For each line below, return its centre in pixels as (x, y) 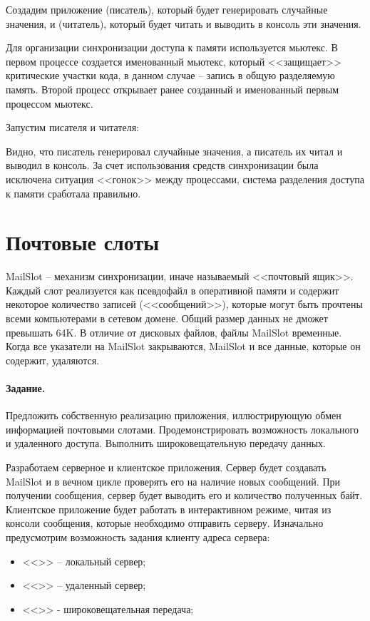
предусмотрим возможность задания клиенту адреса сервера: (138, 537)
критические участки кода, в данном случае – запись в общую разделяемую (170, 75)
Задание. (26, 388)
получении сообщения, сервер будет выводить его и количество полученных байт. (184, 495)
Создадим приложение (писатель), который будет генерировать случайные (167, 9)
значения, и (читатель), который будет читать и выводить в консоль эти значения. (184, 23)
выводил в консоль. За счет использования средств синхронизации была (162, 165)
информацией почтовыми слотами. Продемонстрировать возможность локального (182, 429)
